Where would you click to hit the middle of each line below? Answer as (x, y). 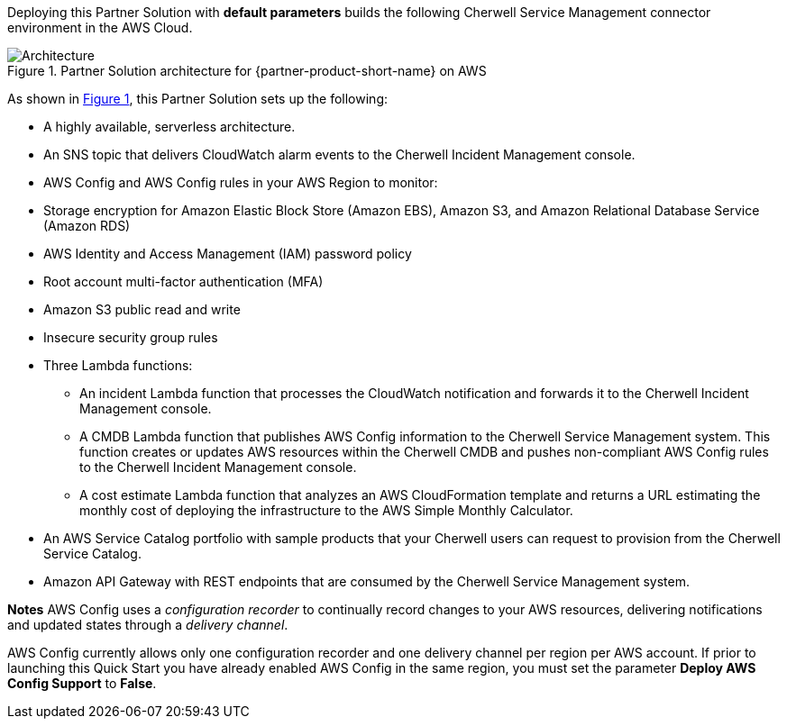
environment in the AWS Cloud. (100, 27)
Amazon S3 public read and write (142, 309)
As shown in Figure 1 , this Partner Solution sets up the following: (197, 99)
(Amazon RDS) (87, 226)
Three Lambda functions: (118, 365)
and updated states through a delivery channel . (148, 625)
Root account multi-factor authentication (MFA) (183, 281)
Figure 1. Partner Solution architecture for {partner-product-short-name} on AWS (247, 71)
